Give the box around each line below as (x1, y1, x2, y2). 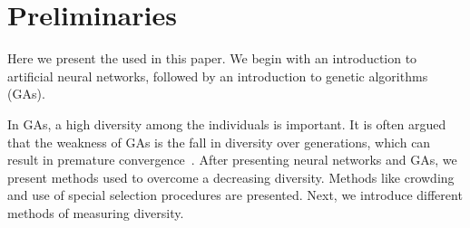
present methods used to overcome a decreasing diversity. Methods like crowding (7, 167, 455, 186)
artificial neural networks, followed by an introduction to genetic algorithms (7, 66, 428, 85)
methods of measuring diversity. (7, 203, 184, 222)
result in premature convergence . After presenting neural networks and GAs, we (7, 150, 457, 169)
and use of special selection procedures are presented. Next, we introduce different (7, 185, 463, 204)
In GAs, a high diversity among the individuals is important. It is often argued (7, 114, 446, 133)
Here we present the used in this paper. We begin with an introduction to (7, 49, 417, 68)
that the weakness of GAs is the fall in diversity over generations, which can (7, 132, 431, 151)
